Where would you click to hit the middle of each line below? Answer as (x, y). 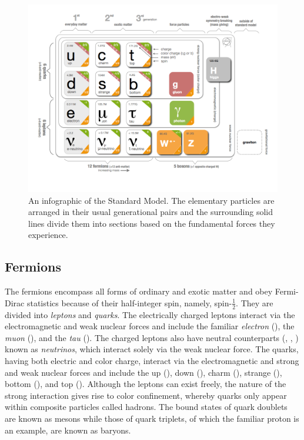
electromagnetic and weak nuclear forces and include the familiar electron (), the (150, 326)
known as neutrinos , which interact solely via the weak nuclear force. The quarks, (152, 349)
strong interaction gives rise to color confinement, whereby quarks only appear (146, 395)
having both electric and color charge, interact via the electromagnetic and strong (152, 360)
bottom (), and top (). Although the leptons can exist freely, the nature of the (146, 384)
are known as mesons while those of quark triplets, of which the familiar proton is (152, 418)
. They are (255, 302)
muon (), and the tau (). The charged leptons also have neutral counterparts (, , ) (152, 337)
